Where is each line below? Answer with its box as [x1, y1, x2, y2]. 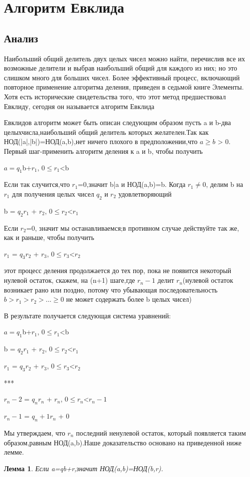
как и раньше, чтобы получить [4, 232, 94, 242]
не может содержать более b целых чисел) [66, 294, 192, 304]
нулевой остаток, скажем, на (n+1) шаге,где [4, 275, 135, 285]
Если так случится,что [4, 179, 70, 189]
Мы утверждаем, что [4, 428, 65, 438]
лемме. [4, 447, 24, 457]
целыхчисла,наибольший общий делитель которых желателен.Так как [4, 127, 209, 137]
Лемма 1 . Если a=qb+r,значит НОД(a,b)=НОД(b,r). [4, 463, 163, 473]
